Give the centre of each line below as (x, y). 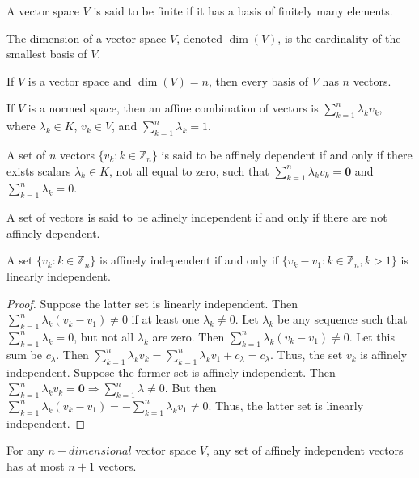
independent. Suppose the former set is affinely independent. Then (171, 372)
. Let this (372, 336)
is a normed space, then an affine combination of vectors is (173, 108)
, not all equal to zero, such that (189, 170)
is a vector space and (80, 80)
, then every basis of (259, 80)
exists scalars (39, 170)
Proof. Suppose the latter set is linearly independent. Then (152, 303)
